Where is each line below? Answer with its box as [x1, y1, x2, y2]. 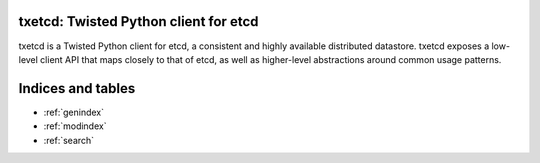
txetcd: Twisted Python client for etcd [18, 13, 259, 30]
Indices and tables [18, 80, 136, 97]
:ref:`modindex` [43, 120, 107, 132]
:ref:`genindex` [43, 106, 105, 118]
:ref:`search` [43, 134, 95, 146]
